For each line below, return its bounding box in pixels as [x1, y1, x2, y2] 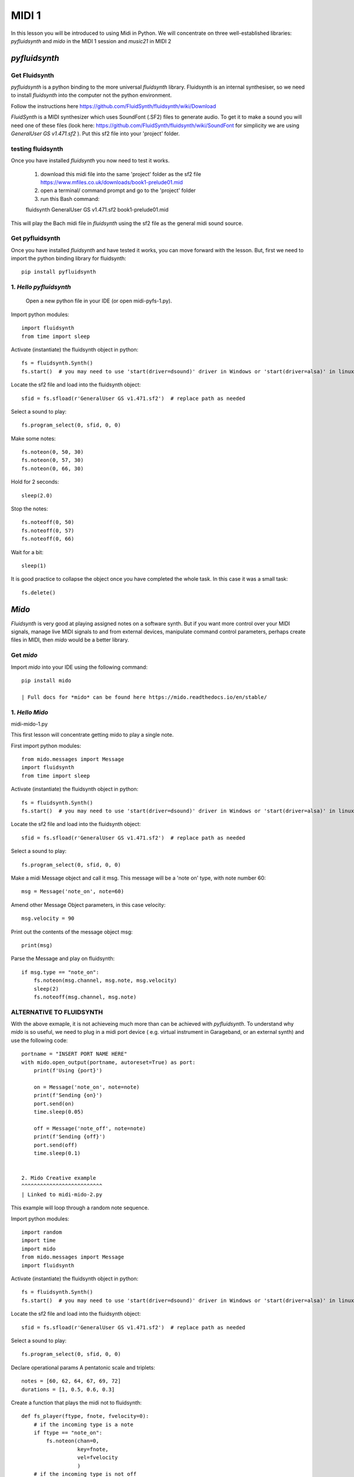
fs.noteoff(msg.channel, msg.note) [33, 993, 137, 1000]
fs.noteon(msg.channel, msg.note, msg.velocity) [33, 977, 177, 984]
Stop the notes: [11, 505, 48, 512]
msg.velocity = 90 [21, 915, 75, 922]
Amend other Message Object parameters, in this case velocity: [11, 901, 166, 908]
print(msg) [21, 942, 53, 948]
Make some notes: [11, 435, 56, 442]
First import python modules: [11, 742, 81, 749]
